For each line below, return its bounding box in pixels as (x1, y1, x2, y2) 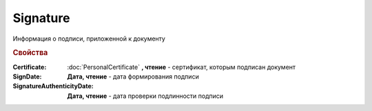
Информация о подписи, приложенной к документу (12, 34, 165, 43)
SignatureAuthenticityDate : (12, 82, 94, 90)
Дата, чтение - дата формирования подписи (67, 72, 199, 81)
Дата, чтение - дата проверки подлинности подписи (67, 92, 224, 100)
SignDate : (12, 72, 42, 81)
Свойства (12, 48, 48, 58)
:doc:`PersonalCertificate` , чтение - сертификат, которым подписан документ (67, 63, 296, 71)
